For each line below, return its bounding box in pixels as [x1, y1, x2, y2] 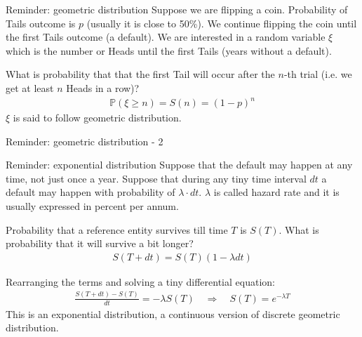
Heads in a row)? [66, 80, 140, 95]
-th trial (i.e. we [283, 67, 352, 81]
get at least [6, 80, 54, 95]
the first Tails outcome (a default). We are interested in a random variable [6, 29, 326, 44]
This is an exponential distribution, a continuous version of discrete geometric [6, 306, 340, 321]
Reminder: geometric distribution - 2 [6, 133, 163, 148]
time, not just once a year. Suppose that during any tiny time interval [6, 171, 307, 185]
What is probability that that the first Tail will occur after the [6, 67, 275, 81]
